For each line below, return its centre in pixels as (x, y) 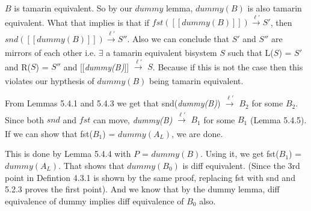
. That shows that (91, 165)
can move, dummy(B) (133, 119)
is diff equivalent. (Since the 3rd (241, 165)
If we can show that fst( (49, 133)
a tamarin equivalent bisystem (162, 52)
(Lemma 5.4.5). (278, 119)
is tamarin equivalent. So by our (73, 8)
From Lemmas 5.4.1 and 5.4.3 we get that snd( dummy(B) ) (113, 103)
